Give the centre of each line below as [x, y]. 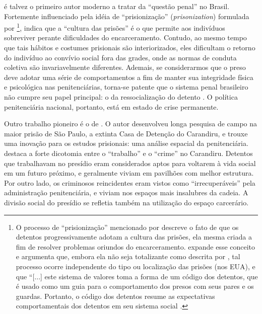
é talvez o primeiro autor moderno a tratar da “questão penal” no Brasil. [117, 6]
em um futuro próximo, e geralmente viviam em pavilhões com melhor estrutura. [129, 173]
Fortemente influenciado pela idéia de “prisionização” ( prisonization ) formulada [127, 16]
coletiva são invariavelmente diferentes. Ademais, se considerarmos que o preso [125, 67]
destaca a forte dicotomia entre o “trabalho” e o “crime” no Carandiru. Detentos [128, 153]
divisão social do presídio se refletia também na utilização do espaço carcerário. [126, 202]
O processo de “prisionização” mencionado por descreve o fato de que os [127, 227]
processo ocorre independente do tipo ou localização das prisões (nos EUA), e [136, 266]
